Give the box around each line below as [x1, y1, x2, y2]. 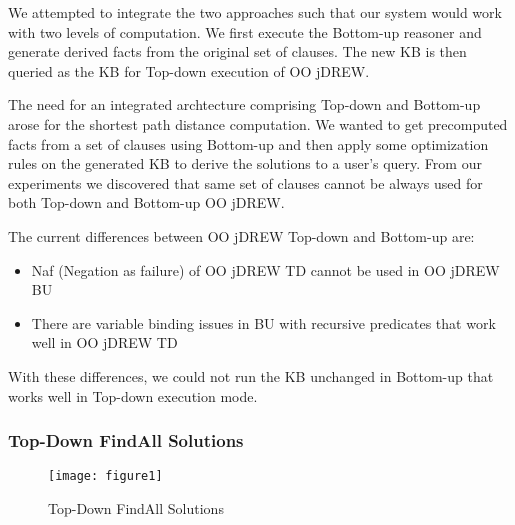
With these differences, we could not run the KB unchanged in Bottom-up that [8, 365, 494, 386]
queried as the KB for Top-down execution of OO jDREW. [8, 60, 370, 81]
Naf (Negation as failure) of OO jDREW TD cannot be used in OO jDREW [31, 259, 500, 280]
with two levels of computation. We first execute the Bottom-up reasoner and [8, 21, 482, 42]
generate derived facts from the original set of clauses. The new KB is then [8, 41, 467, 62]
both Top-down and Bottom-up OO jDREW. [8, 192, 285, 213]
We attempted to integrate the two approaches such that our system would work [8, 2, 502, 22]
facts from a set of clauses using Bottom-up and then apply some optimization [8, 133, 489, 154]
